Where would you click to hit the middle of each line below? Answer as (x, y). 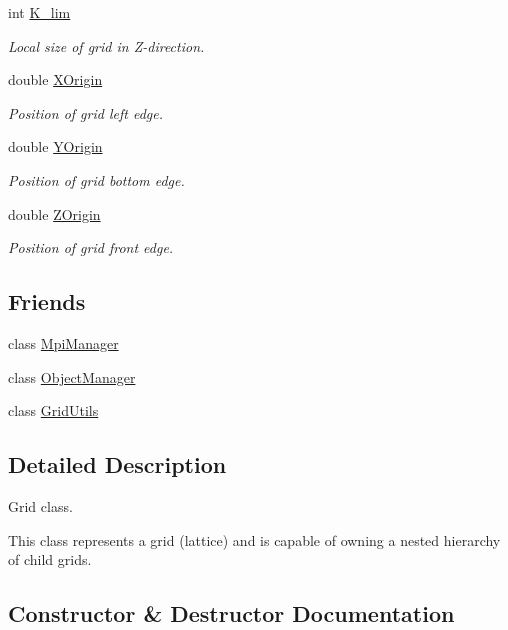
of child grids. (50, 559)
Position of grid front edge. (91, 247)
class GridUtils (53, 410)
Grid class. (40, 505)
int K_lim (39, 12)
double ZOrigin (54, 213)
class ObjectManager (72, 376)
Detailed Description (117, 464)
